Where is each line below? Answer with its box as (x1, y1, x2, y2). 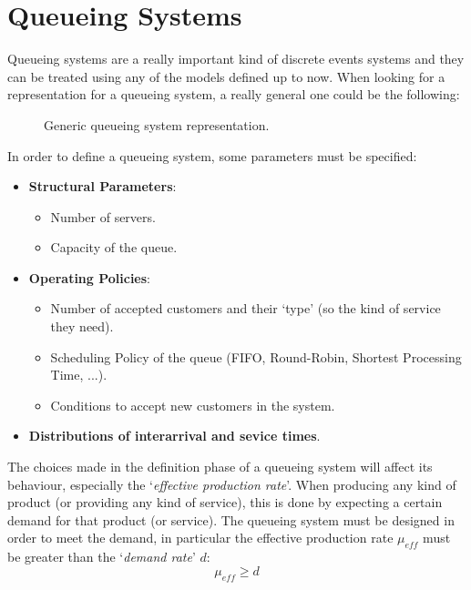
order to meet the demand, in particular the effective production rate (7, 528, 394, 547)
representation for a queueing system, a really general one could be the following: (7, 85, 460, 104)
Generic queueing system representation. (44, 115, 270, 134)
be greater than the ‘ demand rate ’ (7, 547, 196, 566)
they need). (50, 317, 114, 336)
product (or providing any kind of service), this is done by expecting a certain (7, 493, 443, 512)
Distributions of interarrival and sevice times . (28, 426, 321, 445)
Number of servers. (50, 207, 156, 226)
